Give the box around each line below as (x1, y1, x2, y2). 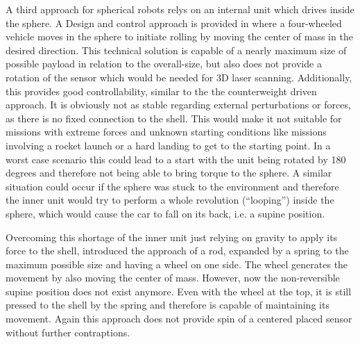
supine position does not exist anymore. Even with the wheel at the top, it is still (6, 284, 352, 298)
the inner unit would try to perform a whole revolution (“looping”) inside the (6, 193, 334, 207)
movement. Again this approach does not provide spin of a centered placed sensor (6, 311, 352, 326)
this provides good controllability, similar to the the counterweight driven (6, 83, 317, 98)
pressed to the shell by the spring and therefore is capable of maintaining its (6, 297, 329, 312)
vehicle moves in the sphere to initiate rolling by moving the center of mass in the (6, 29, 353, 44)
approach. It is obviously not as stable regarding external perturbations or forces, (6, 97, 351, 112)
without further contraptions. (6, 325, 130, 339)
